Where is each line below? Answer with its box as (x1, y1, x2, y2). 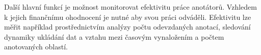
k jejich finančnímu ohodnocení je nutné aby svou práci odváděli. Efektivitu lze (4, 11, 251, 22)
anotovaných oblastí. (4, 41, 68, 52)
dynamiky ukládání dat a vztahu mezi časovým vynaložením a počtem (4, 31, 224, 42)
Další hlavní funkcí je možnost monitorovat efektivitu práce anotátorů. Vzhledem (4, 2, 257, 12)
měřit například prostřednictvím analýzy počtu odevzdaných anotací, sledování (4, 21, 251, 32)
